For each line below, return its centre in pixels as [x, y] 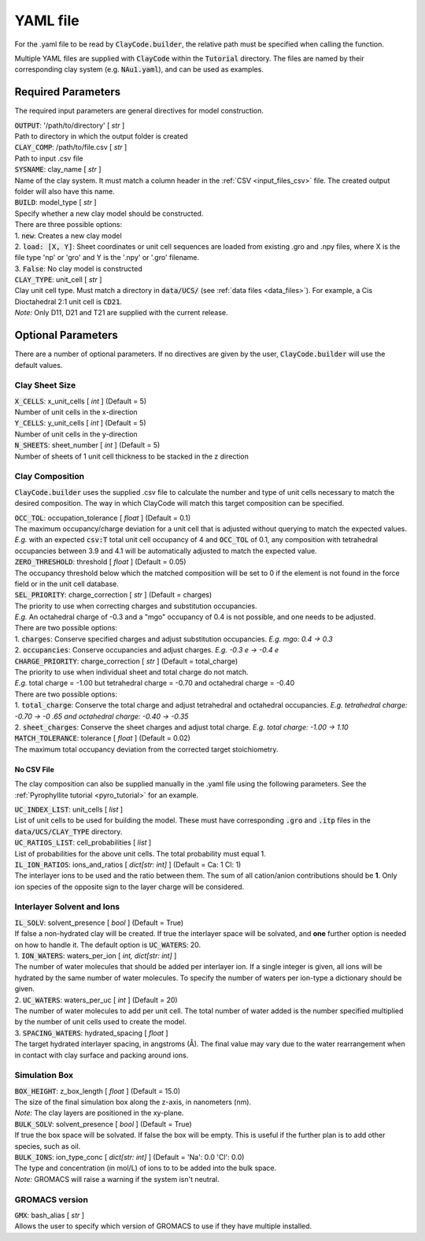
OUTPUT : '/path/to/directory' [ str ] [70, 125]
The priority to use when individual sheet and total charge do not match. [131, 672]
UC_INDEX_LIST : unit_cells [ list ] [69, 809]
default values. [39, 365]
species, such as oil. [48, 1146]
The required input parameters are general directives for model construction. [139, 111]
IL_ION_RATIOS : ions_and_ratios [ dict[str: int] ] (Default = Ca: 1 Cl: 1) [128, 864]
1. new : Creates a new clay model [68, 236]
